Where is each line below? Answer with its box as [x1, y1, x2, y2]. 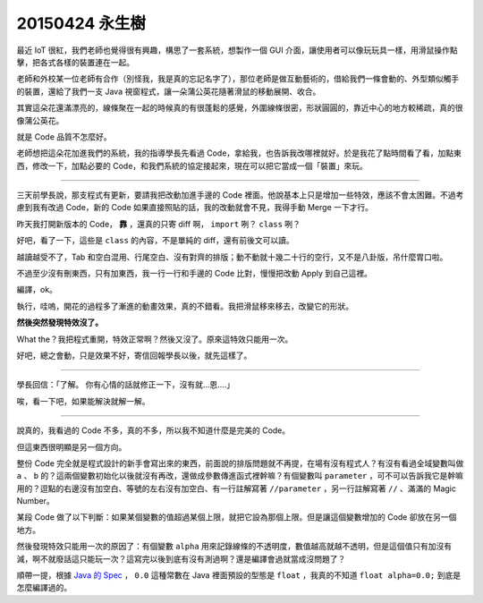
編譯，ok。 [16, 285, 58, 295]
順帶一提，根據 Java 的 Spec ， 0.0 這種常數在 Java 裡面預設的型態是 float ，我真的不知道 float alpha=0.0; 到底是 [16, 570, 461, 581]
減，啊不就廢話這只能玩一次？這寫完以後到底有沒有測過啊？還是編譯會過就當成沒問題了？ [16, 553, 346, 564]
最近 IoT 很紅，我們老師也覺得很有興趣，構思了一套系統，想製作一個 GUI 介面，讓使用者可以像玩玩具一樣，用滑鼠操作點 [16, 45, 458, 55]
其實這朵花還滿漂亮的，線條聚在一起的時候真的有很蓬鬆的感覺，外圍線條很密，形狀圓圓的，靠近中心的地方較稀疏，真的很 [16, 103, 463, 114]
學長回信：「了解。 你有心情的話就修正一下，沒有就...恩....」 [16, 379, 235, 390]
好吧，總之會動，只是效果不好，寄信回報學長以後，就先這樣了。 [16, 350, 252, 361]
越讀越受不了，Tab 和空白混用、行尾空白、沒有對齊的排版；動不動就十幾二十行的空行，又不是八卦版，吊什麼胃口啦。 [16, 251, 448, 262]
